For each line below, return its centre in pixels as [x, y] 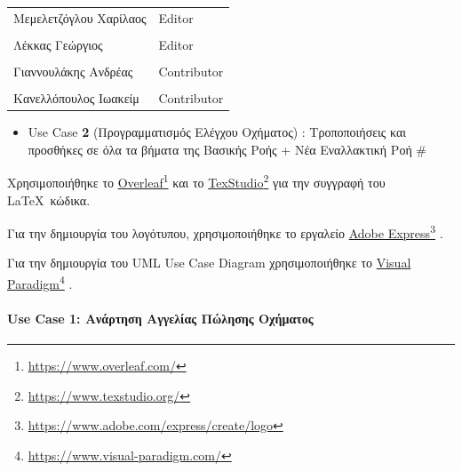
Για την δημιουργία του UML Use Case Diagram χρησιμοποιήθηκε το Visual [209, 263]
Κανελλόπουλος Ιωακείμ [76, 98]
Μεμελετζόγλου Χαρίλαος [80, 17]
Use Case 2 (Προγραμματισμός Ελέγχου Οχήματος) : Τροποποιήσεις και [217, 132]
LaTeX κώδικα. [49, 200]
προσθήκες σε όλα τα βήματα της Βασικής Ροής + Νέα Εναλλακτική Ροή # [227, 149]
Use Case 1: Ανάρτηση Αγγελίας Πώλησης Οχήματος [160, 318]
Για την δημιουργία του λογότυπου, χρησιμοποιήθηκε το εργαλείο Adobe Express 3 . [225, 232]
